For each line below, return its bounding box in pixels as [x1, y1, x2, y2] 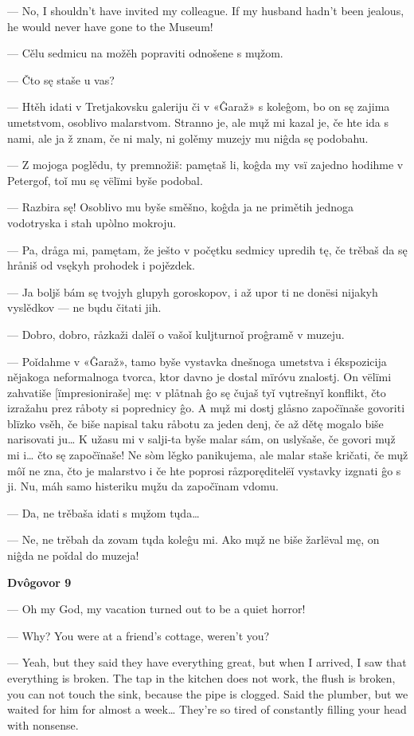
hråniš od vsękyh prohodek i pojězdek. [7, 257, 195, 274]
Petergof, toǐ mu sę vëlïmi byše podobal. [7, 171, 203, 188]
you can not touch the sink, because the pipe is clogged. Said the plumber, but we [7, 685, 408, 702]
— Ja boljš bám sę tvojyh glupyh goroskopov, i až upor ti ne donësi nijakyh [7, 283, 378, 300]
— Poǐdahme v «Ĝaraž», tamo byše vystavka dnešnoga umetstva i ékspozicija [7, 352, 387, 369]
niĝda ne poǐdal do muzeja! [7, 547, 139, 564]
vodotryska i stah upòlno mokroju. [7, 214, 177, 230]
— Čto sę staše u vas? [7, 71, 115, 88]
